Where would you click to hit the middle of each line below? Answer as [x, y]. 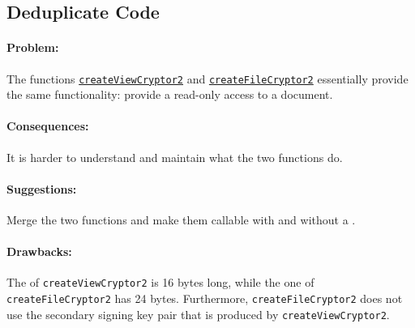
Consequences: [48, 126]
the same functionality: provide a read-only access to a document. [170, 94]
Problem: [33, 47]
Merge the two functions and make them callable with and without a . [181, 220]
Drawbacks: [39, 251]
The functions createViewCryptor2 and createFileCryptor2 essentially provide [207, 78]
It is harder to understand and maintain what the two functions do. [175, 157]
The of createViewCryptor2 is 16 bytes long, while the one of [160, 282]
